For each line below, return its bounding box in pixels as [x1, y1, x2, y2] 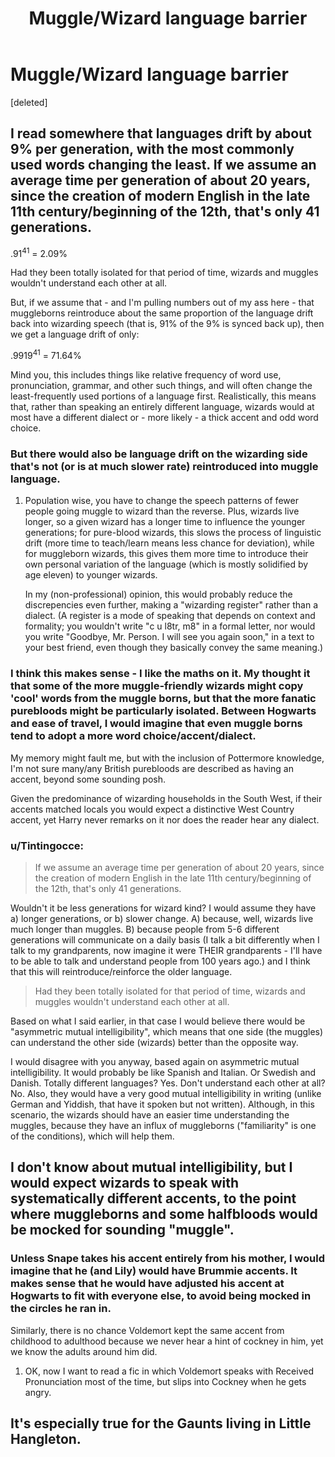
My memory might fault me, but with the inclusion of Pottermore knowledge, [10, 752, 325, 764]
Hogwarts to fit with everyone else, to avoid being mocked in [10, 1289, 312, 1303]
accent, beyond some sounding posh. [10, 773, 166, 785]
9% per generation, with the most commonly [10, 141, 295, 158]
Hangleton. [10, 1431, 82, 1448]
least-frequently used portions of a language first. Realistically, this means [10, 390, 317, 402]
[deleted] [10, 96, 48, 108]
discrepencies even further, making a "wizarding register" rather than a [24, 599, 319, 611]
